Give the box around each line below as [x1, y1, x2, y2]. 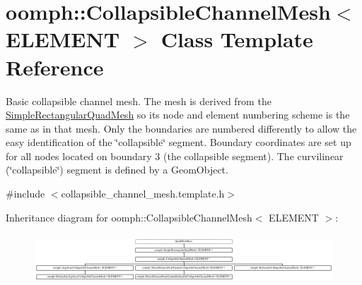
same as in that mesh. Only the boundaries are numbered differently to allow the [6, 121, 357, 135]
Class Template [160, 25, 313, 54]
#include [6, 186, 45, 201]
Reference [6, 52, 104, 81]
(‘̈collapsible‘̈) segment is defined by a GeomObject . [6, 162, 228, 177]
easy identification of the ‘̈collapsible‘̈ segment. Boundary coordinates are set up [6, 135, 351, 150]
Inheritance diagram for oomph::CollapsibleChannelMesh [6, 210, 252, 224]
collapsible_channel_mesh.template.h [61, 186, 225, 201]
